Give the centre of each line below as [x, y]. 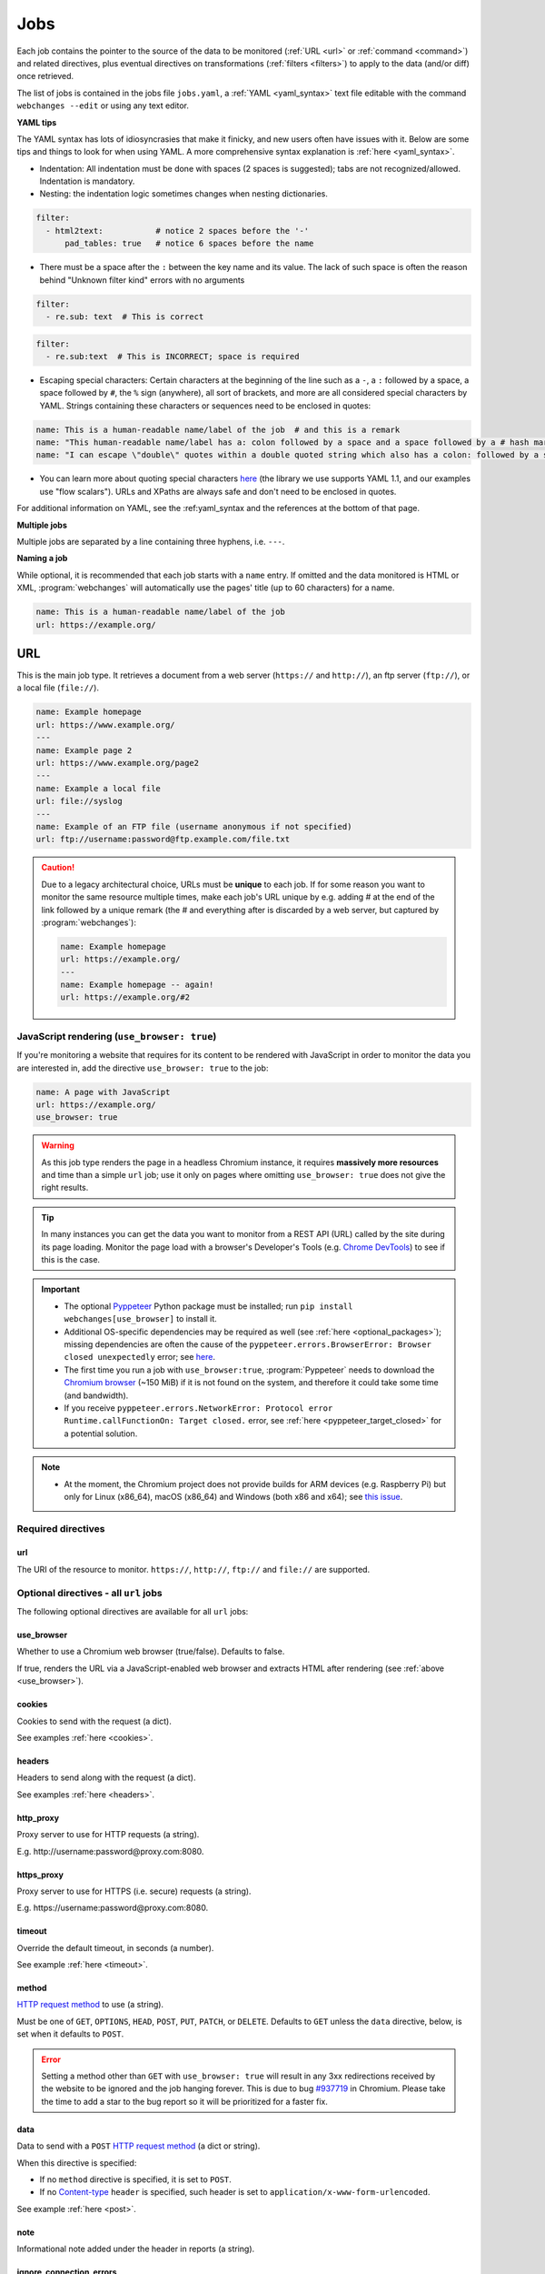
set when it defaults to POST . [70, 2034]
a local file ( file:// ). [58, 688]
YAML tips [37, 122]
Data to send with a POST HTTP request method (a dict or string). [139, 2146]
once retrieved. [45, 76]
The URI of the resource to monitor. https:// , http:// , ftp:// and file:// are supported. [193, 1569]
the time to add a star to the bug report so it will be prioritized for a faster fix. [185, 2101]
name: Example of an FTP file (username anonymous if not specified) [194, 826]
